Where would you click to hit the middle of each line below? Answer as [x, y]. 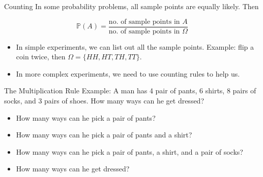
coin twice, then [41, 57]
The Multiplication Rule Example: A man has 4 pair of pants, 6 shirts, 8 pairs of [130, 91]
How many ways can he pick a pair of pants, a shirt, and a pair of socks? [129, 151]
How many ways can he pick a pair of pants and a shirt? [104, 135]
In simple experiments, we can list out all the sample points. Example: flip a [135, 46]
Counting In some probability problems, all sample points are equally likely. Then [131, 6]
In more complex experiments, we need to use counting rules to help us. [128, 73]
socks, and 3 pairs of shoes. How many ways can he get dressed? [104, 101]
